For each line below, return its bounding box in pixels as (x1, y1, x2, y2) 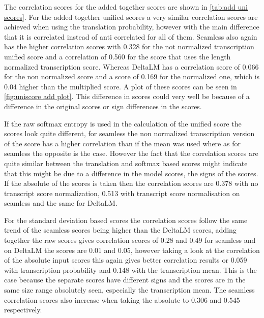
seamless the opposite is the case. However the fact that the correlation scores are (4, 148, 258, 158)
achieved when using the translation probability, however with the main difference (4, 21, 259, 32)
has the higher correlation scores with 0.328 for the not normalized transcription (4, 41, 254, 52)
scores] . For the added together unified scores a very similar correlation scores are (4, 11, 258, 22)
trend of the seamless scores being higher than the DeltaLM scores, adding (4, 225, 237, 235)
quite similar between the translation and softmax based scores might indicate (4, 157, 248, 168)
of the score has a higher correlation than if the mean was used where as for (4, 138, 241, 148)
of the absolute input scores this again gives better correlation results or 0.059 (4, 255, 247, 265)
